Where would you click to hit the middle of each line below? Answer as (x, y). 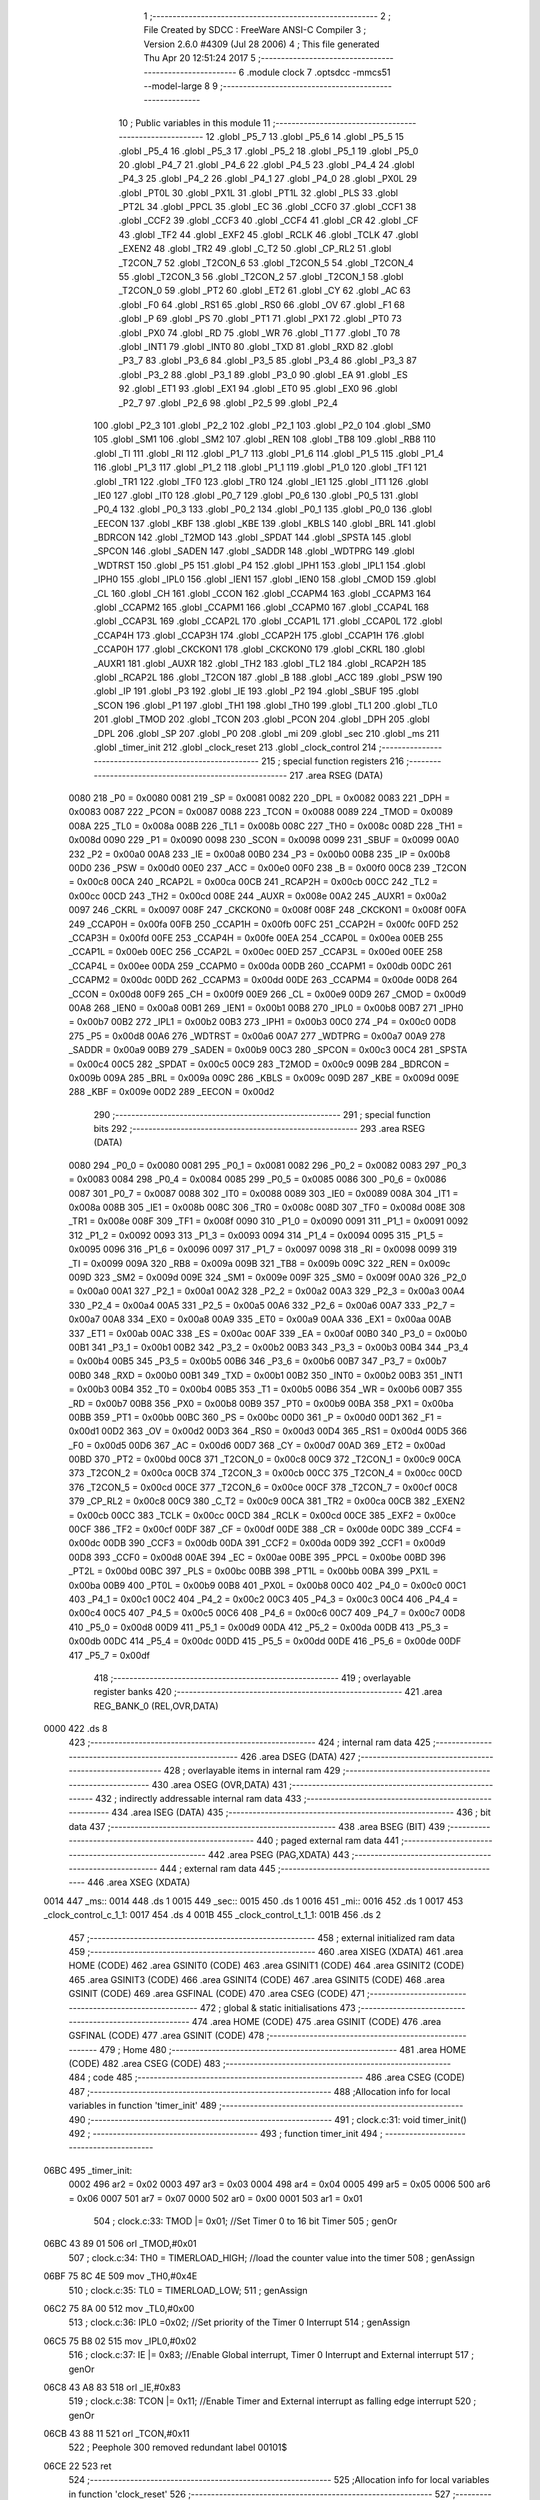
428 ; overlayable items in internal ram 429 (252, 1771)
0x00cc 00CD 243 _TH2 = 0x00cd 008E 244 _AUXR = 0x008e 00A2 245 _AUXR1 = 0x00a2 (257, 896)
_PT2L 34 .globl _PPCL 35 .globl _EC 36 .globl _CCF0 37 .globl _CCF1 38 (267, 207)
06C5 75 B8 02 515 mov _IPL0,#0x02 (120, 2341)
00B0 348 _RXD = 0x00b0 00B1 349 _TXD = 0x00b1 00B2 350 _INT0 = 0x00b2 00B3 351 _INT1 (265, 1375)
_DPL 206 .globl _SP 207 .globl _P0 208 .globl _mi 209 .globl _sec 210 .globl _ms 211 (266, 733)
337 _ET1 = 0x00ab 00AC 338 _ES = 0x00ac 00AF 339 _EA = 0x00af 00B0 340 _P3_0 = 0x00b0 (268, 1333)
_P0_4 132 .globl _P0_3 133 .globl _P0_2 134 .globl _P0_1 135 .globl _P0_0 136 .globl (262, 509)
